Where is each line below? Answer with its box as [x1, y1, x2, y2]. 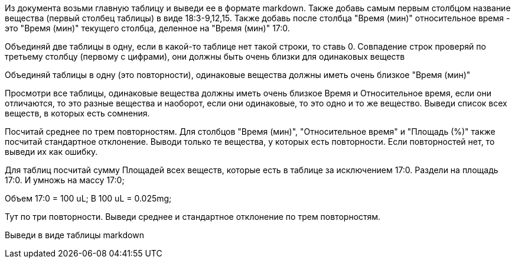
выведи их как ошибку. [5, 147, 98, 157]
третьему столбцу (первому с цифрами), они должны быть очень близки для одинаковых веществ [5, 51, 405, 61]
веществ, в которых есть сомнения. [5, 108, 150, 118]
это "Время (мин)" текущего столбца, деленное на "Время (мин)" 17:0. [5, 23, 290, 33]
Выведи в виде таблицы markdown [5, 230, 144, 240]
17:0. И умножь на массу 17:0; [5, 175, 125, 185]
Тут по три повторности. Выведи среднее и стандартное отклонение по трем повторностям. [5, 212, 381, 222]
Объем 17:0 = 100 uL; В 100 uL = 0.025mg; [5, 193, 172, 203]
